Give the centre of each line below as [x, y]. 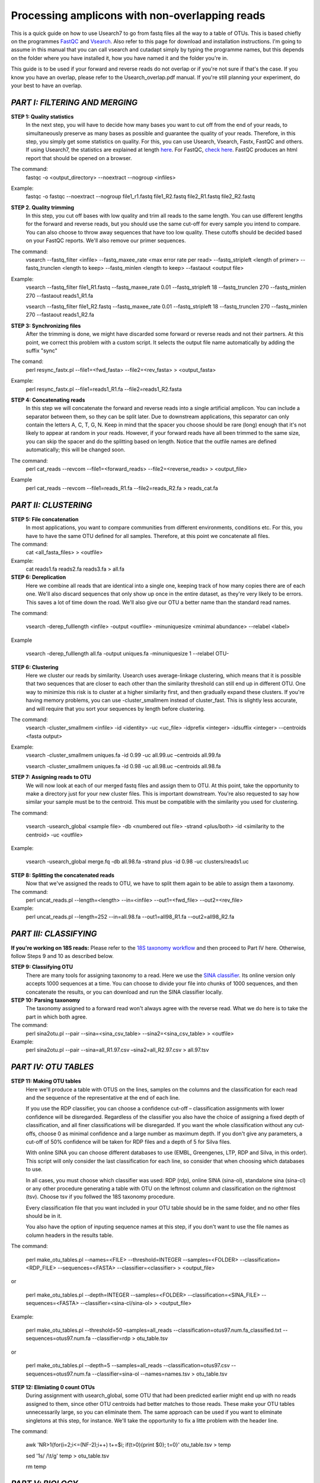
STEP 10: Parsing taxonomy [46, 1000]
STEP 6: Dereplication [39, 577]
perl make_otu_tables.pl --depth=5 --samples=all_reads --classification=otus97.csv [128, 1366]
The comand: [27, 361]
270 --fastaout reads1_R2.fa [60, 315]
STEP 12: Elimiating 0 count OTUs [53, 1387]
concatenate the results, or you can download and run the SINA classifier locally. [124, 992]
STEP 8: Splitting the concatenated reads [63, 875]
